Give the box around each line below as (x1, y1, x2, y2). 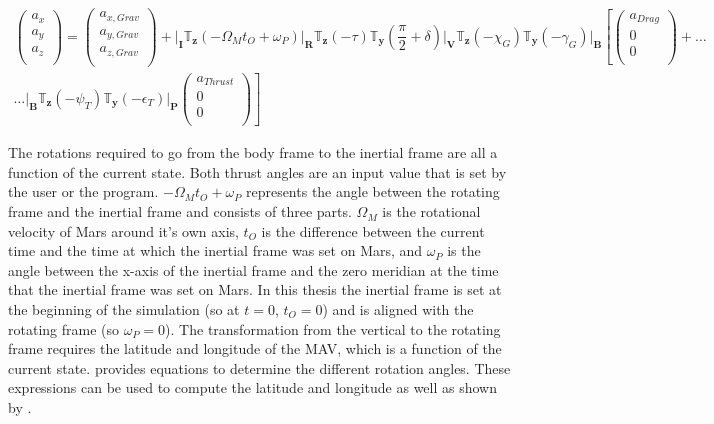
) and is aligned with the (322, 299, 474, 320)
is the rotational (382, 201, 481, 222)
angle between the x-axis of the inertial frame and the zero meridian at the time (8, 259, 499, 280)
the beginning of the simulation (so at (8, 299, 240, 320)
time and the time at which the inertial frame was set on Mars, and (8, 240, 423, 261)
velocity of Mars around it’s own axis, (8, 220, 239, 241)
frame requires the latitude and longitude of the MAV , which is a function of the (8, 338, 502, 359)
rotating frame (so (8, 318, 119, 339)
